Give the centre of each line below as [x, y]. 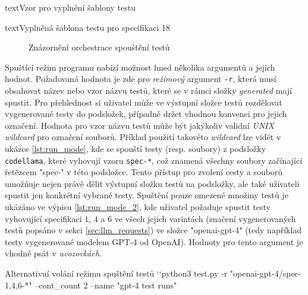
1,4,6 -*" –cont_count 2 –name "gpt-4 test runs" [91, 285]
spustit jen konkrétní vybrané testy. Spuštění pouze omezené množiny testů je [147, 195]
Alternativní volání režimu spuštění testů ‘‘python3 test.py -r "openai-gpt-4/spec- [153, 273]
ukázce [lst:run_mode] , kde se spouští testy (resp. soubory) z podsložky [136, 148]
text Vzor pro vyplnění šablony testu [70, 7]
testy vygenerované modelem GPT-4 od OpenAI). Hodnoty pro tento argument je [154, 241]
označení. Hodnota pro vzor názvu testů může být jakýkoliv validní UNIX [139, 125]
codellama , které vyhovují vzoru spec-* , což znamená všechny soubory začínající [154, 160]
